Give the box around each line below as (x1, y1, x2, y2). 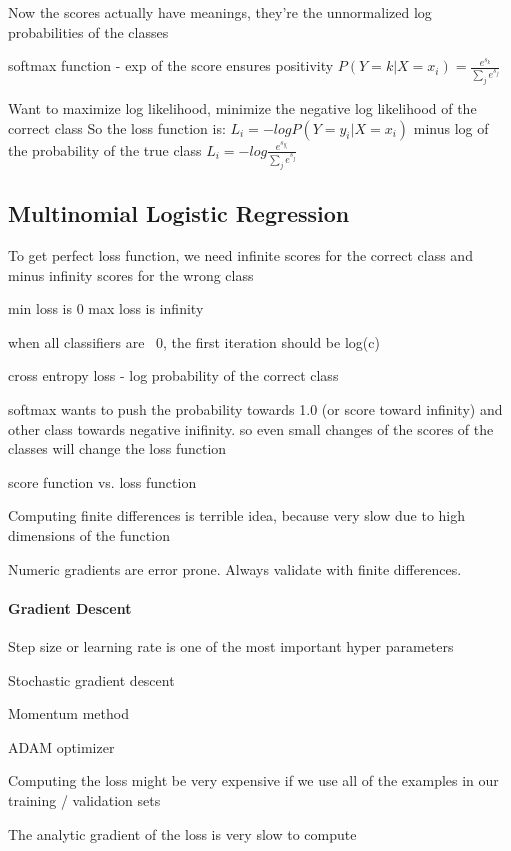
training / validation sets (8, 789, 161, 810)
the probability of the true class (8, 139, 202, 160)
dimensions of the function (8, 525, 170, 545)
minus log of (413, 117, 489, 138)
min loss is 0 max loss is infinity (8, 298, 204, 319)
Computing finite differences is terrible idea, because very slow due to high (8, 505, 466, 526)
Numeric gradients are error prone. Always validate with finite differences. (8, 558, 462, 579)
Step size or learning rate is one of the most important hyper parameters (8, 635, 454, 656)
